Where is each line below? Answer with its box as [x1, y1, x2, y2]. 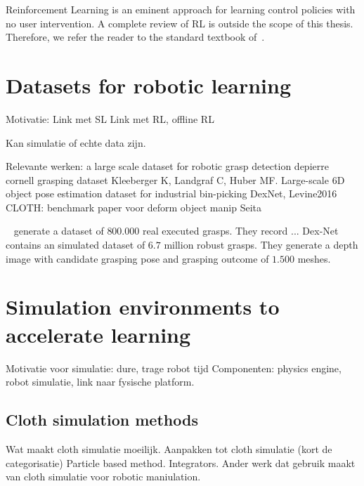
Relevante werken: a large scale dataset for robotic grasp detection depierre [6, 159, 329, 173]
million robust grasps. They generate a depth [164, 237, 358, 252]
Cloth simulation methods [6, 409, 198, 431]
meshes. [297, 251, 331, 265]
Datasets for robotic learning [6, 70, 292, 99]
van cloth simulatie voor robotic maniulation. [6, 469, 201, 484]
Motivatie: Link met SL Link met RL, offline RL [6, 111, 214, 126]
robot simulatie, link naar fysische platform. [6, 374, 195, 389]
